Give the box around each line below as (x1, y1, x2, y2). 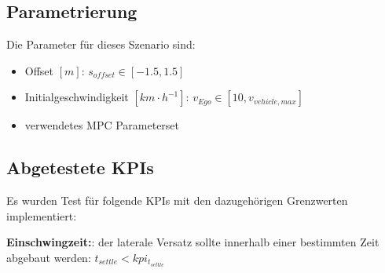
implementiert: (6, 207, 77, 224)
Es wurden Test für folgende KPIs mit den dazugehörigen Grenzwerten (6, 192, 348, 209)
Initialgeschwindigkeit (24, 89, 129, 105)
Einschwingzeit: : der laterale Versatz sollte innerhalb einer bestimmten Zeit (6, 234, 379, 250)
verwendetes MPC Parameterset (24, 117, 180, 133)
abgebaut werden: (6, 249, 91, 265)
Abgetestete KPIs (6, 155, 154, 180)
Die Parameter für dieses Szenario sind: (6, 36, 196, 53)
